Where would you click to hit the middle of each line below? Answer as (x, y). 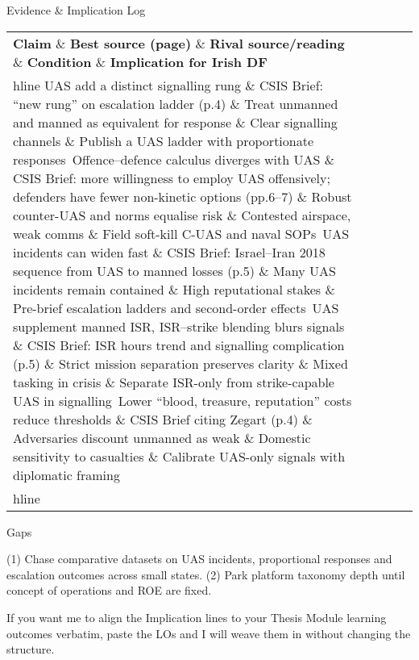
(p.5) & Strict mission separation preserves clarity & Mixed (180, 363)
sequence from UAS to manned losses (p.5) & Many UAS (174, 270)
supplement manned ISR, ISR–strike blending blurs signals (179, 326)
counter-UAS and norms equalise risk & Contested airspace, (182, 215)
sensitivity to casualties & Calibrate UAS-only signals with (179, 456)
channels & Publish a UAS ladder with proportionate (164, 140)
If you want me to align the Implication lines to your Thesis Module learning (197, 617)
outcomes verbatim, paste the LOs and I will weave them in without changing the (209, 633)
